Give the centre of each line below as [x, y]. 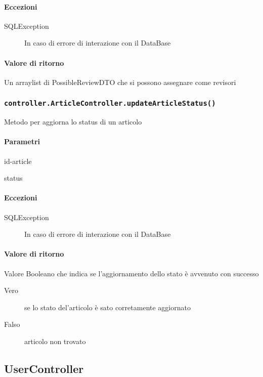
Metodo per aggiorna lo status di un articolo [73, 122]
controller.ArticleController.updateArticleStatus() [110, 103]
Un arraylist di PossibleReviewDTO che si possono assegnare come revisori [120, 82]
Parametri [22, 141]
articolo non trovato [55, 341]
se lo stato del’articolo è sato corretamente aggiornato [107, 307]
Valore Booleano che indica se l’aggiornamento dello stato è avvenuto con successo [131, 273]
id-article [18, 161]
